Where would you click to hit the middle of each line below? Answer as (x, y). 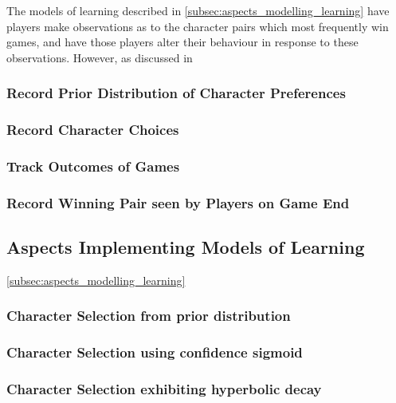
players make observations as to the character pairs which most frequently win (198, 26)
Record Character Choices (93, 130)
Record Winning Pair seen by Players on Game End (178, 202)
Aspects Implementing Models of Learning (186, 247)
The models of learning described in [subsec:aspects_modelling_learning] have (198, 10)
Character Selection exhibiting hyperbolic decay (164, 389)
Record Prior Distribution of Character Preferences (176, 93)
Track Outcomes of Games (93, 166)
